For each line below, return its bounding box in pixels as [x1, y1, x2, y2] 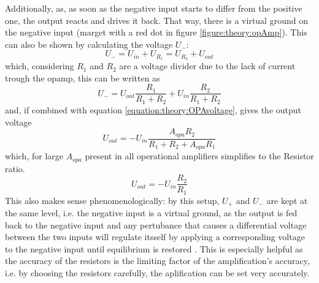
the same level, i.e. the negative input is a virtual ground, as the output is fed [5, 206, 298, 219]
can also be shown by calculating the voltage [5, 37, 173, 50]
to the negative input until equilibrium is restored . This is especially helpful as [5, 242, 303, 255]
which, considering [5, 59, 74, 72]
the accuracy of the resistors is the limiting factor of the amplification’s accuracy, [5, 254, 310, 267]
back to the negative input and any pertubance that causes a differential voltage [5, 218, 307, 231]
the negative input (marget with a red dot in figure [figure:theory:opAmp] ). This [5, 26, 307, 39]
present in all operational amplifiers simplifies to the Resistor [85, 149, 314, 162]
